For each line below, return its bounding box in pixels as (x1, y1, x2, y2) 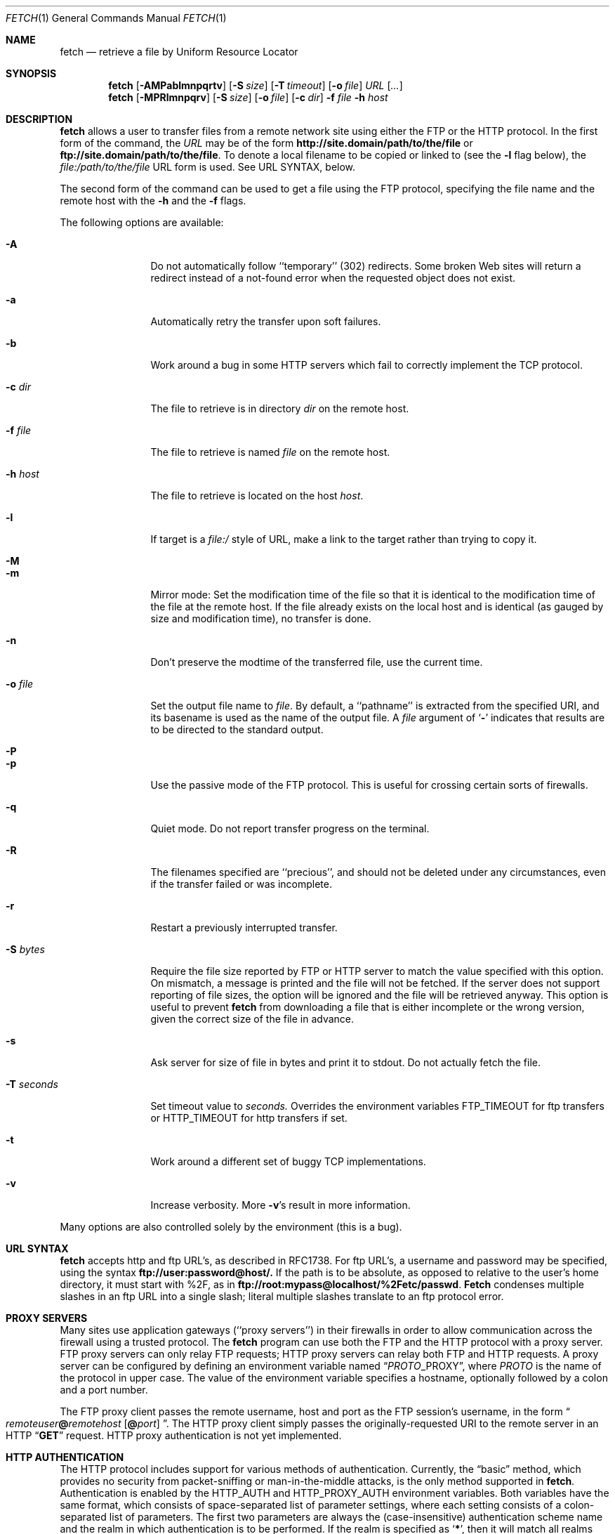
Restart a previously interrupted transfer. (150, 922, 338, 933)
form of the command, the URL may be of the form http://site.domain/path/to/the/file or (60, 137, 473, 149)
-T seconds (6, 1078, 58, 1090)
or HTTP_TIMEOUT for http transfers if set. (150, 1112, 348, 1124)
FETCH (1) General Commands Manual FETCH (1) (6, 12, 227, 24)
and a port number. (60, 1384, 148, 1396)
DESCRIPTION (6, 113, 73, 125)
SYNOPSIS (6, 67, 57, 79)
